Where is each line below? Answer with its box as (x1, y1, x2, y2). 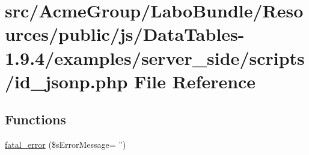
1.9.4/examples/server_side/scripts (5, 45, 305, 70)
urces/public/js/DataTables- (5, 22, 245, 46)
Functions (5, 110, 66, 129)
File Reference (134, 68, 256, 93)
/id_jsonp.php (5, 68, 128, 93)
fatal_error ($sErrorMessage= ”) (5, 138, 126, 151)
